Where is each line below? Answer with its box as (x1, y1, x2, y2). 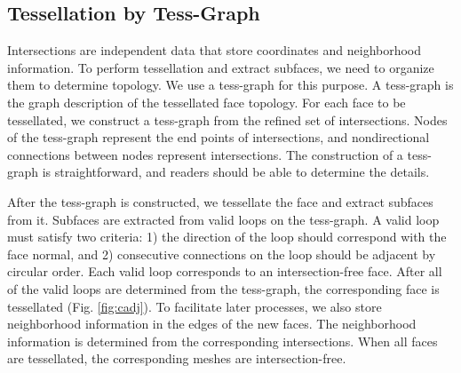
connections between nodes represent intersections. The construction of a (7, 145, 403, 163)
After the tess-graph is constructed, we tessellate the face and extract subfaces (7, 192, 433, 210)
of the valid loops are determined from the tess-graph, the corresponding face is (7, 279, 440, 298)
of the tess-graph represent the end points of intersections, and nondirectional (7, 128, 430, 147)
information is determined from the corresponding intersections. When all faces (7, 331, 438, 350)
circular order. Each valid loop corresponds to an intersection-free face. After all (7, 262, 442, 281)
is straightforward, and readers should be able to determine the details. (42, 163, 430, 181)
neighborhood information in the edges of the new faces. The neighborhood (7, 314, 417, 333)
